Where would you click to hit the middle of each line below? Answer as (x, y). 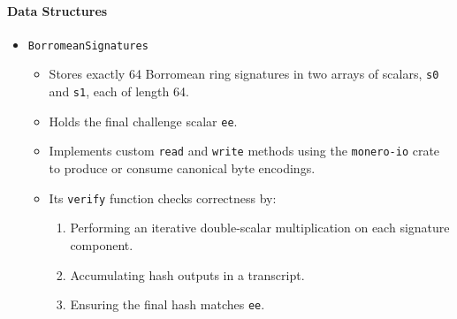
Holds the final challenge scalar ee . (143, 121)
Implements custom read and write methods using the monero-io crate (244, 151)
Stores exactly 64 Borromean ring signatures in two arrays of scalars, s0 (244, 74)
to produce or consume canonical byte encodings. (182, 168)
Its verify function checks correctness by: (163, 197)
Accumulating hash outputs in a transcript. (187, 274)
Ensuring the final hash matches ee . (168, 304)
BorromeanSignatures (88, 46)
